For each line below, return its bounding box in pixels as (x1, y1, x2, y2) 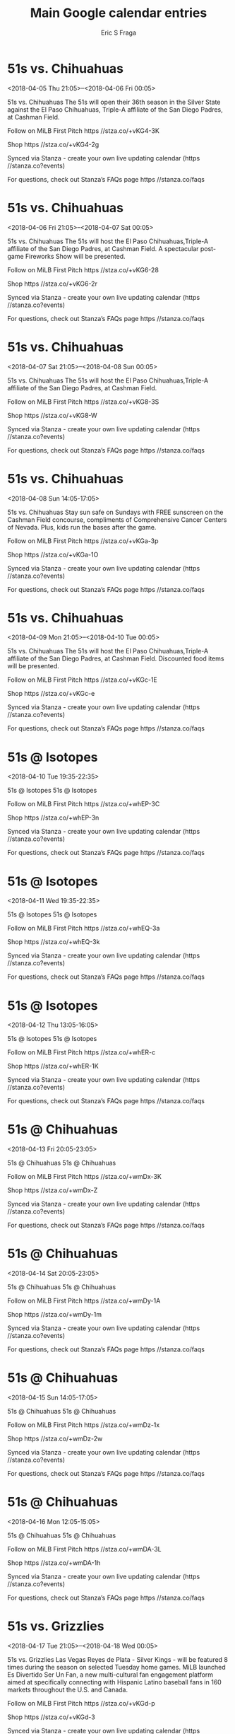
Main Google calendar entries (30, 5, 207, 21)
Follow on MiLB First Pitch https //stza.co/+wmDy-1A (7, 1296, 161, 1305)
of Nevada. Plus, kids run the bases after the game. (7, 523, 157, 531)
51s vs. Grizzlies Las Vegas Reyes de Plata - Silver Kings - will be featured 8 (7, 1655, 228, 1663)
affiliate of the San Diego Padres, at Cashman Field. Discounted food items (7, 654, 224, 663)
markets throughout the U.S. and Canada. (7, 1685, 128, 1694)
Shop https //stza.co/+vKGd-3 (7, 1713, 95, 1721)
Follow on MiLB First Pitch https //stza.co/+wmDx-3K (7, 1173, 162, 1181)
